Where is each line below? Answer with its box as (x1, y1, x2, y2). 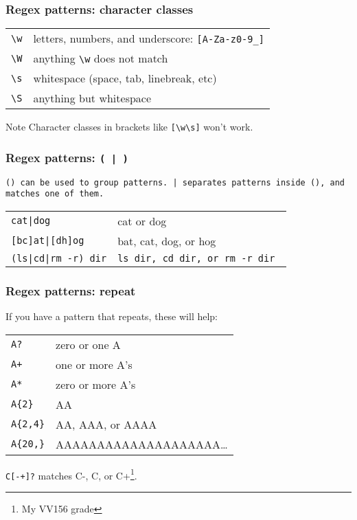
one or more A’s (56, 356, 133, 372)
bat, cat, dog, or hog (117, 232, 216, 249)
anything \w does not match (33, 50, 168, 67)
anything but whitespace (33, 90, 152, 106)
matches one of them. (5, 189, 104, 199)
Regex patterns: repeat (5, 282, 136, 299)
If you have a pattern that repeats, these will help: (5, 309, 218, 324)
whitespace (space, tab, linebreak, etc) (33, 70, 217, 87)
